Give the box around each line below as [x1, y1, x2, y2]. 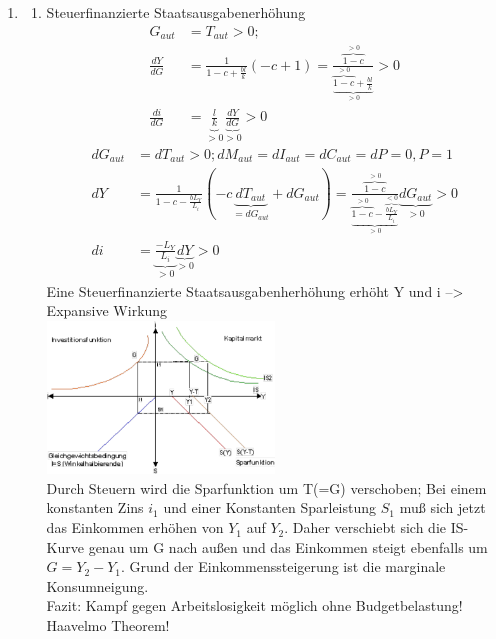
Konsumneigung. [46, 575, 149, 596]
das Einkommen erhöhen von [46, 517, 224, 538]
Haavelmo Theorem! [46, 615, 170, 636]
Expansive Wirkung [46, 300, 168, 321]
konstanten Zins [46, 497, 144, 518]
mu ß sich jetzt [399, 497, 486, 518]
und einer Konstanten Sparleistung [163, 497, 377, 518]
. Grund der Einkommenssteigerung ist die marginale [121, 556, 446, 577]
